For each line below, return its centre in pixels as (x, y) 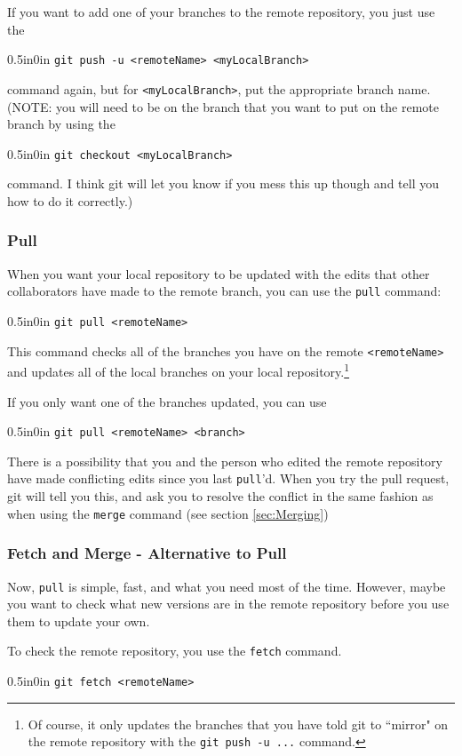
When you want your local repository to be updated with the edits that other (219, 273)
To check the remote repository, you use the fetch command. (175, 651)
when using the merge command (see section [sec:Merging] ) (168, 513)
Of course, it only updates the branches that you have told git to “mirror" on (238, 724)
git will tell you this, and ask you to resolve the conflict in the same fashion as (220, 496)
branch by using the (61, 124)
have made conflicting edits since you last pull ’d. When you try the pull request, (228, 478)
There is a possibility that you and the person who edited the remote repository (225, 461)
